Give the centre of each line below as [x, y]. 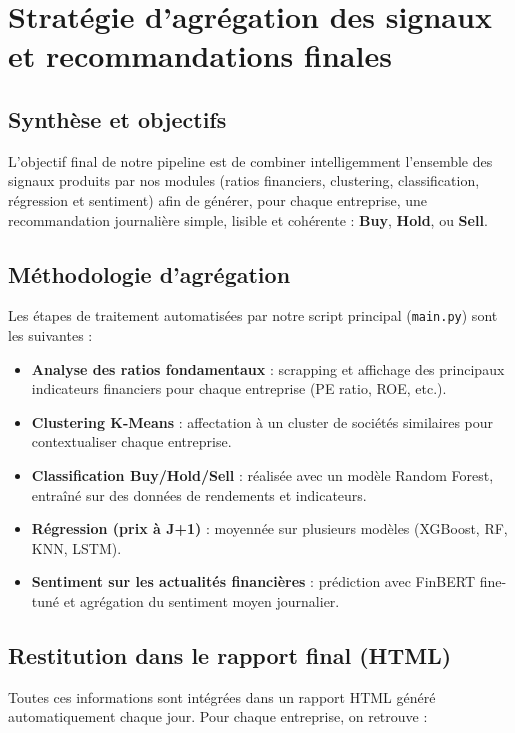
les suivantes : [50, 335]
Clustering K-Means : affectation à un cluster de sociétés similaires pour [262, 421]
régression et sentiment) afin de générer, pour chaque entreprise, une [218, 199]
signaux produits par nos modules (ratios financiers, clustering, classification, [244, 180]
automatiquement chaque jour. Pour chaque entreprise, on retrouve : [218, 716]
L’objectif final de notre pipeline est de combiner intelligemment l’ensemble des [250, 160]
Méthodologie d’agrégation [149, 273]
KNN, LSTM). [76, 547]
